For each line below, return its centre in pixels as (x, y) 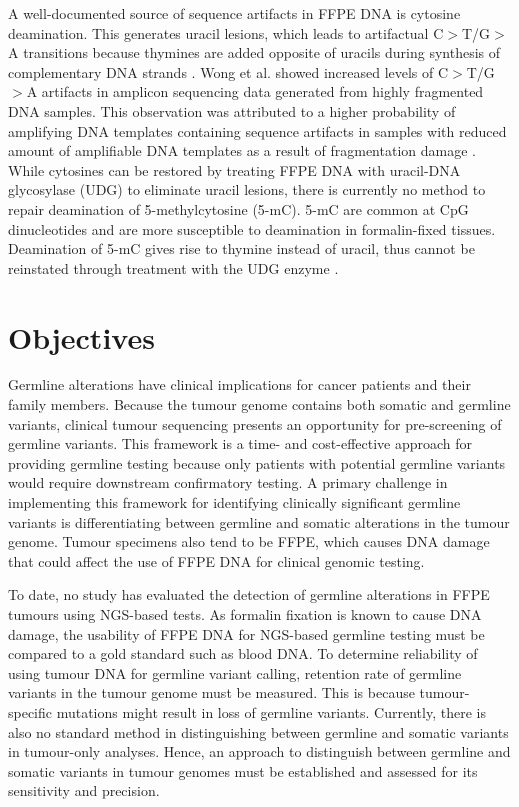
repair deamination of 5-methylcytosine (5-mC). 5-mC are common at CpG (238, 208)
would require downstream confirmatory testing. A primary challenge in (228, 482)
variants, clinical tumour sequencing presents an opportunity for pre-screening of (255, 423)
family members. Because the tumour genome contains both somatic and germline (259, 404)
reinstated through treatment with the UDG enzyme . (173, 267)
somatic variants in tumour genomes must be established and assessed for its (243, 770)
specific (30, 711)
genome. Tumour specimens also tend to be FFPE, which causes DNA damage (249, 541)
